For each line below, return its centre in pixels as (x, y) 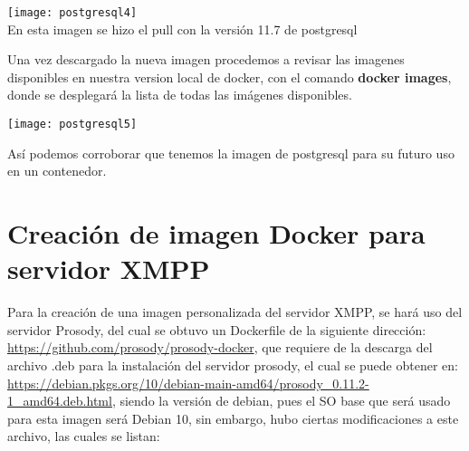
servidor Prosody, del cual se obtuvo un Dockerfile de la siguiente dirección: (217, 329)
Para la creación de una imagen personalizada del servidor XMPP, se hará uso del (235, 312)
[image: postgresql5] (72, 125)
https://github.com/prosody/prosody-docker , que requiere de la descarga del (220, 347)
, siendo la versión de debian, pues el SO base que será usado (281, 401)
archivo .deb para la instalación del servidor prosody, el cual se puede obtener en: (233, 365)
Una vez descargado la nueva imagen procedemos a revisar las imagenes (206, 59)
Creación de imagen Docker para (216, 233)
